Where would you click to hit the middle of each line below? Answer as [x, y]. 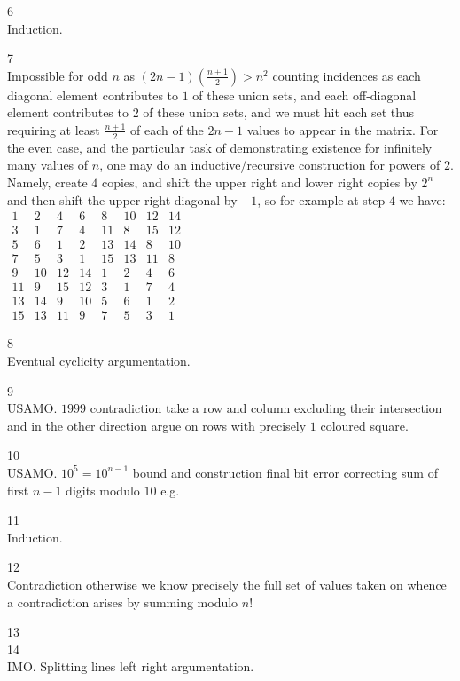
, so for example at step [321, 199]
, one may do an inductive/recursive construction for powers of [270, 165]
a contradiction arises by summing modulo [123, 602]
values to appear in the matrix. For [343, 129]
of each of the [167, 129]
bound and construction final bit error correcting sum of [285, 472]
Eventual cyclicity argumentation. [99, 361]
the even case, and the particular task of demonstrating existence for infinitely [220, 147]
